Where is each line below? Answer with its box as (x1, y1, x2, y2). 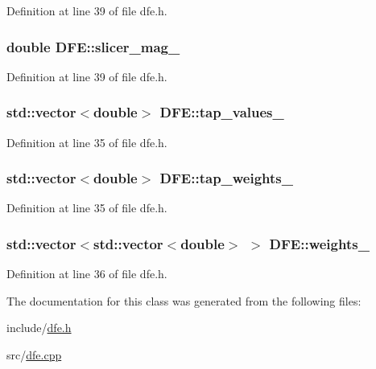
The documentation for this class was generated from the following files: (6, 292, 362, 309)
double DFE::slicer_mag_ (6, 36, 180, 56)
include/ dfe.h (6, 319, 72, 336)
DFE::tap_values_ (159, 102, 284, 122)
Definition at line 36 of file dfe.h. (6, 265, 167, 282)
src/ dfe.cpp (6, 346, 62, 363)
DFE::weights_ (269, 233, 370, 253)
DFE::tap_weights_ (159, 168, 294, 188)
